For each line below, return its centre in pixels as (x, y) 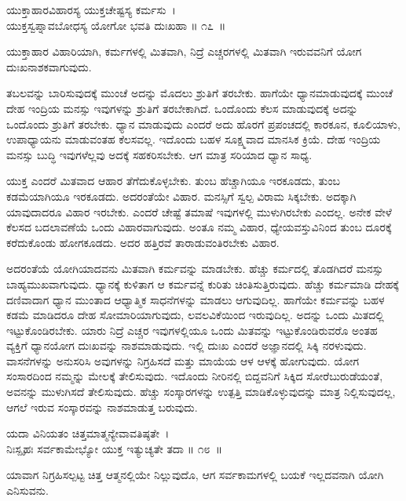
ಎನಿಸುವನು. (27, 490)
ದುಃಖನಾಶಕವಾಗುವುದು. (49, 66)
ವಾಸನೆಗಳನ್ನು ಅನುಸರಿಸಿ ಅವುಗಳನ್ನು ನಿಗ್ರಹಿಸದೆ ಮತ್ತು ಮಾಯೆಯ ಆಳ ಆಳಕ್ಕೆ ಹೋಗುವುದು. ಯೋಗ (183, 360)
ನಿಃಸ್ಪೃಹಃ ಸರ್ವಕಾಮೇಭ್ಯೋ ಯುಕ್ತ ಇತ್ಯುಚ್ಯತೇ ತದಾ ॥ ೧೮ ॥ (114, 448)
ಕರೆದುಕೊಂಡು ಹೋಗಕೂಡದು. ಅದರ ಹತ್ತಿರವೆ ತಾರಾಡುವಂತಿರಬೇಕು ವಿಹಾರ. (143, 242)
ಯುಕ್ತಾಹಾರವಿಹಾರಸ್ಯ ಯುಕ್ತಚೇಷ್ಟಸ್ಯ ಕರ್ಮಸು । (91, 9)
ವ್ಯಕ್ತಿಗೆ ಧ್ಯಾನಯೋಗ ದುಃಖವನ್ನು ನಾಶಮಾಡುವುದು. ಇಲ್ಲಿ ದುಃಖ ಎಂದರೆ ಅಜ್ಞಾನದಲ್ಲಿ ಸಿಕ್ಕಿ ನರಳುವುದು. (187, 345)
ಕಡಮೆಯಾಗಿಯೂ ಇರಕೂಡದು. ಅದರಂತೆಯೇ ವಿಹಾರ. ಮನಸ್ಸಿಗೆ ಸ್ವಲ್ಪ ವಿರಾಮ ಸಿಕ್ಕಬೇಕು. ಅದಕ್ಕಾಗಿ (181, 196)
